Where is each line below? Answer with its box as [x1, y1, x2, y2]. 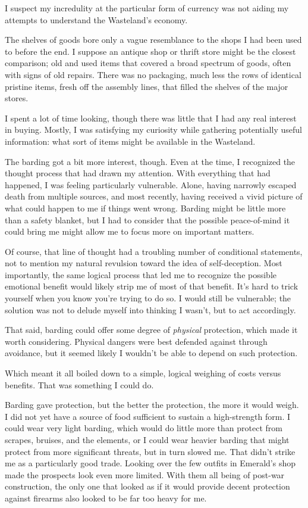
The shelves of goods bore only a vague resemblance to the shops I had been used [5, 33, 302, 46]
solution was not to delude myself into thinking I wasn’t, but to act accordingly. [5, 303, 296, 316]
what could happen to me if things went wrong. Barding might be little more [5, 201, 286, 214]
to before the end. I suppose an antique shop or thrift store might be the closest [5, 45, 296, 57]
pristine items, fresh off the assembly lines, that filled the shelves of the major [5, 80, 288, 92]
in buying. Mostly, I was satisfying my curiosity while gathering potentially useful [5, 123, 302, 136]
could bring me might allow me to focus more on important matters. [5, 225, 254, 238]
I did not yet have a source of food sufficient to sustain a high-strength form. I [5, 410, 290, 422]
